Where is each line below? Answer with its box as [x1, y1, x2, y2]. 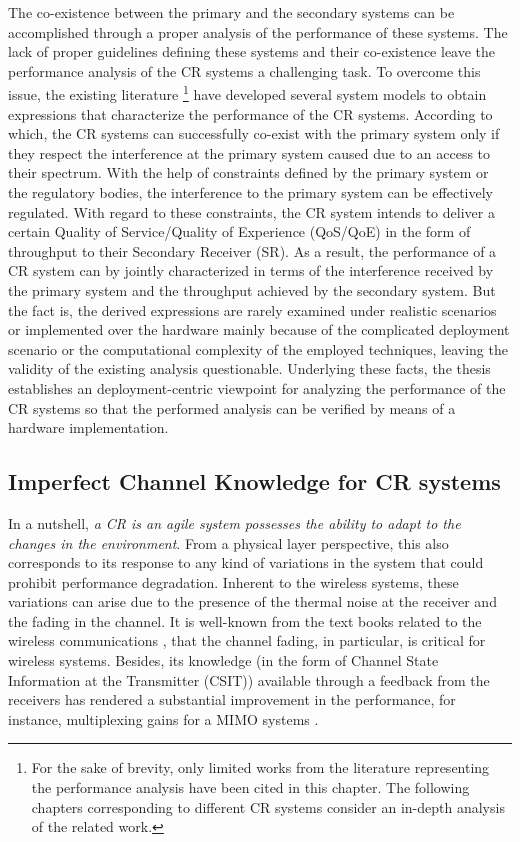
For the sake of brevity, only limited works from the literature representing [31, 757, 490, 778]
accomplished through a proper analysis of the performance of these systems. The [8, 21, 508, 42]
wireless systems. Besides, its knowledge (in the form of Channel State [8, 650, 439, 671]
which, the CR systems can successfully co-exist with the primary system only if [8, 123, 500, 144]
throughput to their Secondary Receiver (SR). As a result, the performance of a [8, 240, 497, 261]
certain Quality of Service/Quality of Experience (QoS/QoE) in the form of [8, 221, 471, 242]
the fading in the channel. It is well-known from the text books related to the [8, 610, 482, 631]
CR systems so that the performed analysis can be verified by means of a [8, 397, 456, 418]
